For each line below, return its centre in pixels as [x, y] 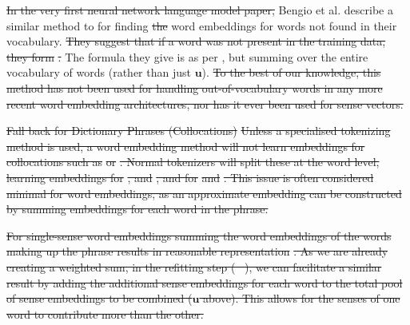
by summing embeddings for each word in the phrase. [137, 209]
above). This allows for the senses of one [301, 298]
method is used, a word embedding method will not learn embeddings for [186, 146]
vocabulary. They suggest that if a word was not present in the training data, [196, 41]
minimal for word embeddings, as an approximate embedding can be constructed [204, 193]
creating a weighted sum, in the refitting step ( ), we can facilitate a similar [194, 266]
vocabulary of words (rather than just [99, 72]
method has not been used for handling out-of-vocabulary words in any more [195, 87]
